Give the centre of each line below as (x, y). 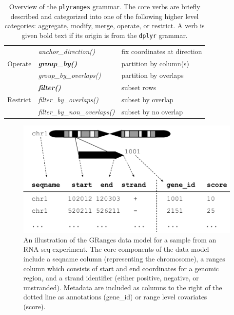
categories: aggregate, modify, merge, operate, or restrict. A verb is (105, 26)
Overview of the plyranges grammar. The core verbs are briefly (105, 6)
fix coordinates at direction (162, 51)
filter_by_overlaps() (68, 100)
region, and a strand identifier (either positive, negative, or (111, 278)
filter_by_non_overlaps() (77, 111)
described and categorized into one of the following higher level (105, 16)
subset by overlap (147, 100)
